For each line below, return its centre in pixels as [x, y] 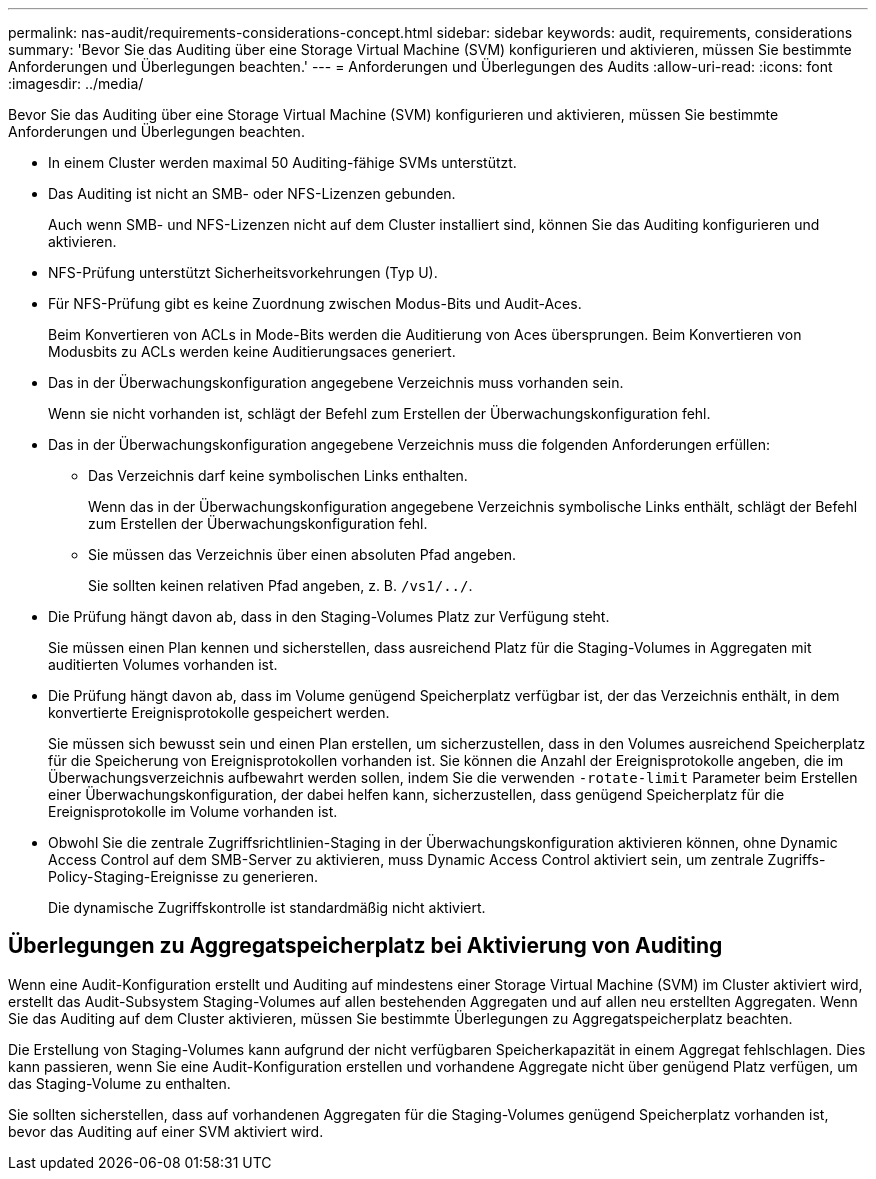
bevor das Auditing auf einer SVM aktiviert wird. [166, 1131]
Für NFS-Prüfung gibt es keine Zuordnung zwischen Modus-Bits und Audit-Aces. [315, 303]
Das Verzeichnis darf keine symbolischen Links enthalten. [278, 475]
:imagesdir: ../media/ [76, 83]
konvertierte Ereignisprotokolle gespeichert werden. [219, 712]
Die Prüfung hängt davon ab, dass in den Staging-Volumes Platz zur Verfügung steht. [329, 616]
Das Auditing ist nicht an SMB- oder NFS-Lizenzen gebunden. [252, 193]
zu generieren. [270, 876]
